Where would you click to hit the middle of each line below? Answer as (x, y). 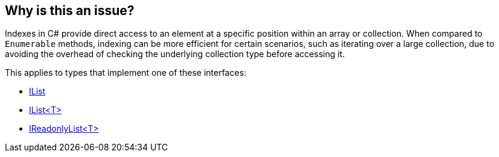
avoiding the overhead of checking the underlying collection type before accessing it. (175, 54)
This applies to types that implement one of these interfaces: (126, 73)
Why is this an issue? (70, 11)
